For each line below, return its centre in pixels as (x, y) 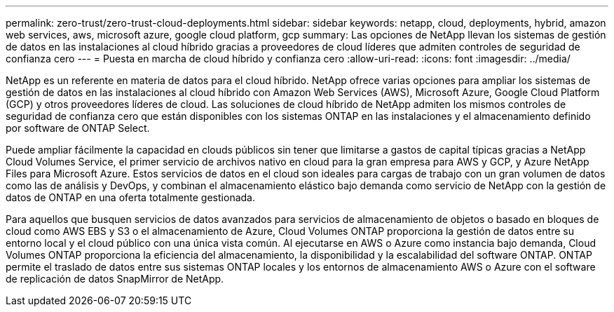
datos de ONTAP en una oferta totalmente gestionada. (130, 197)
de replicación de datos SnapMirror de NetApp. (115, 279)
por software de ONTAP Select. (78, 128)
